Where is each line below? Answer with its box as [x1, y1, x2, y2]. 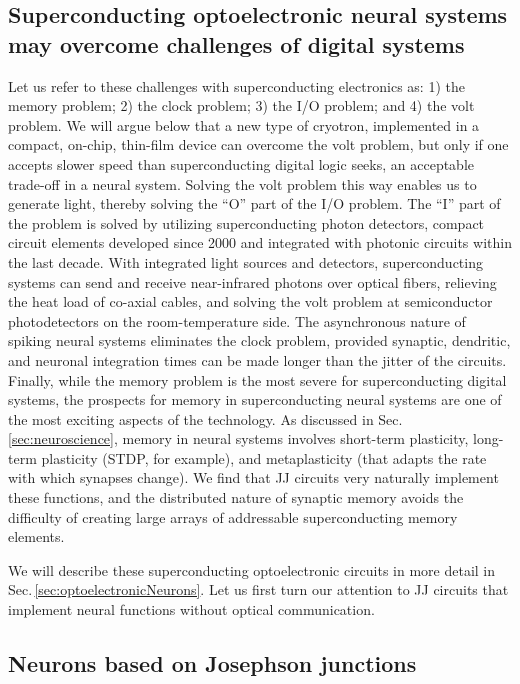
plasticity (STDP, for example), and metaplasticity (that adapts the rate [41, 447, 487, 468]
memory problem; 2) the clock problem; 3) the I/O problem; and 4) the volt [8, 95, 475, 116]
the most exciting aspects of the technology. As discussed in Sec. [8, 408, 403, 429]
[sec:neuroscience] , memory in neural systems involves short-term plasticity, [8, 428, 469, 449]
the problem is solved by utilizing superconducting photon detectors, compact [8, 212, 485, 233]
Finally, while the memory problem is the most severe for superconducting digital [8, 369, 507, 390]
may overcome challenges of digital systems [8, 28, 465, 59]
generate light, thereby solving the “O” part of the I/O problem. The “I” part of [8, 193, 501, 214]
